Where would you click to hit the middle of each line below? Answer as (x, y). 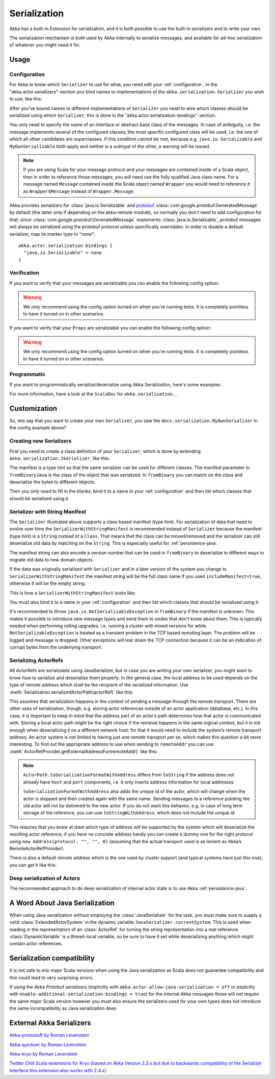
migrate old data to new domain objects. (52, 559)
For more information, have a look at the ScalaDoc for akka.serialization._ (94, 394)
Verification (24, 273)
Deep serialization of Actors (45, 878)
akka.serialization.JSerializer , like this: (60, 458)
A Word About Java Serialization (62, 903)
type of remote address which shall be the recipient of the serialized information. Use (99, 685)
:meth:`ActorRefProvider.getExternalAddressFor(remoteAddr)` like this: (84, 751)
